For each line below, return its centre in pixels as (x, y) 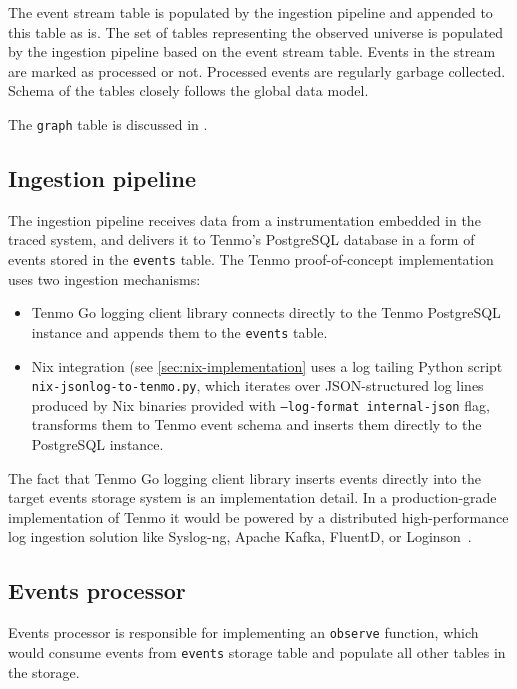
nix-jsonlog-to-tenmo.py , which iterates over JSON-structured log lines (257, 385)
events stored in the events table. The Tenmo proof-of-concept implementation (251, 259)
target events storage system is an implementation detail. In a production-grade (252, 497)
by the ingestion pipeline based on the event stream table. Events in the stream (252, 51)
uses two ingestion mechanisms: (104, 278)
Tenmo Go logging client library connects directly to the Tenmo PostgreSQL (266, 312)
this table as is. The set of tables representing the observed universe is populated (256, 31)
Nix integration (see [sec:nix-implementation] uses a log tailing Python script (267, 365)
